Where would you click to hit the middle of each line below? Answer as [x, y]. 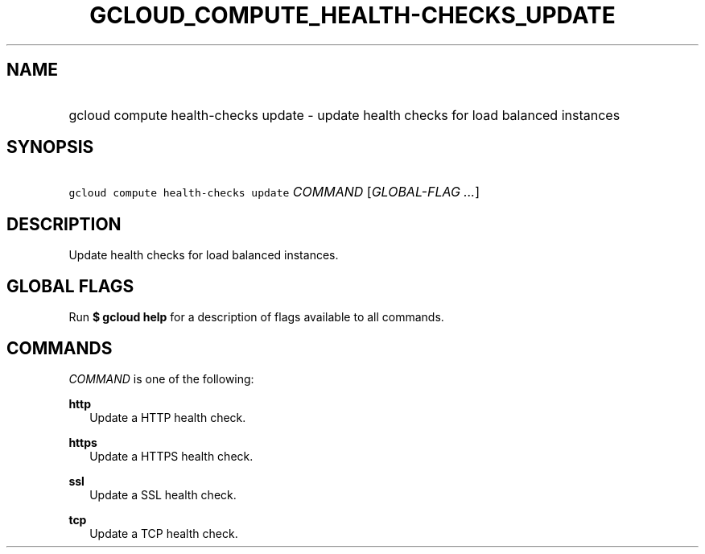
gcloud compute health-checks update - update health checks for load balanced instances [344, 115]
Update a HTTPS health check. [171, 456]
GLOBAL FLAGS [70, 286]
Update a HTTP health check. [168, 417]
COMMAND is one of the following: [161, 378]
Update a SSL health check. [163, 494]
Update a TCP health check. [164, 533]
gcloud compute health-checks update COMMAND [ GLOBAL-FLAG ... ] [274, 192]
